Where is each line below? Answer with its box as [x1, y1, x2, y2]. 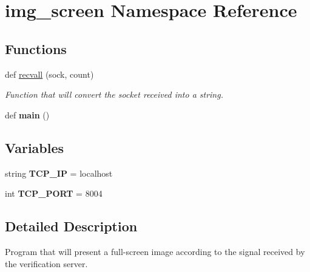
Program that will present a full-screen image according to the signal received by [5, 245, 305, 257]
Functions [5, 39, 67, 58]
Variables [5, 138, 64, 157]
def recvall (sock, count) [5, 67, 94, 80]
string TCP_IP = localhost [5, 166, 113, 179]
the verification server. [5, 257, 88, 270]
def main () [5, 108, 50, 121]
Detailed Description [5, 217, 138, 236]
